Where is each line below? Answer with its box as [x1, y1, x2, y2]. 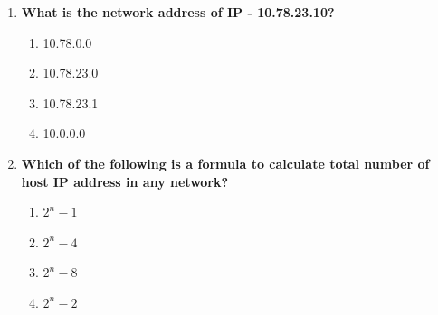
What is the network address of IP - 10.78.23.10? [21, 3, 335, 21]
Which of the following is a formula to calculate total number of [21, 153, 430, 172]
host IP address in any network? [21, 171, 229, 190]
